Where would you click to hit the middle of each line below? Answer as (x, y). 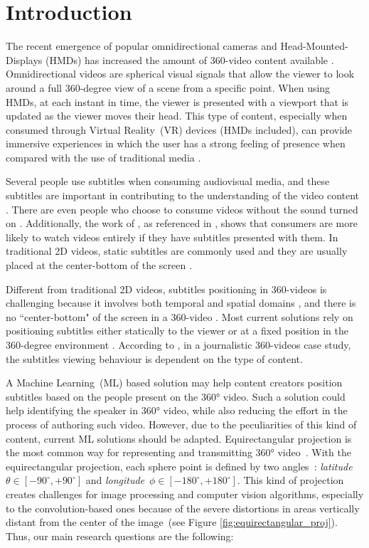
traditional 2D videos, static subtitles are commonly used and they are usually (177, 251)
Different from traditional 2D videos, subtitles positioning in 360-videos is (166, 289)
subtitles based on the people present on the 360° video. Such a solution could (176, 396)
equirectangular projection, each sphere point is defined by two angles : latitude (179, 466)
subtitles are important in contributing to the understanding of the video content (183, 195)
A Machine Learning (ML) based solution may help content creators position (174, 383)
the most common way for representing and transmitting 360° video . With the (178, 452)
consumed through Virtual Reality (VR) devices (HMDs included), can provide (179, 129)
